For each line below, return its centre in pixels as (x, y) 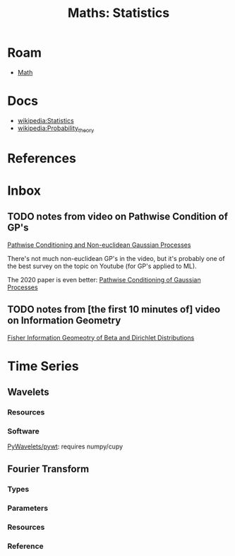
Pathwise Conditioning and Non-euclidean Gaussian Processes (99, 245)
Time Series (43, 366)
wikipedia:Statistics (46, 120)
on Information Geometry (64, 321)
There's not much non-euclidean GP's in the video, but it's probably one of (116, 258)
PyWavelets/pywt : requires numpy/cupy (65, 446)
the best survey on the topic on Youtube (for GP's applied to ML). (102, 266)
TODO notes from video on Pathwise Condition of (117, 217)
